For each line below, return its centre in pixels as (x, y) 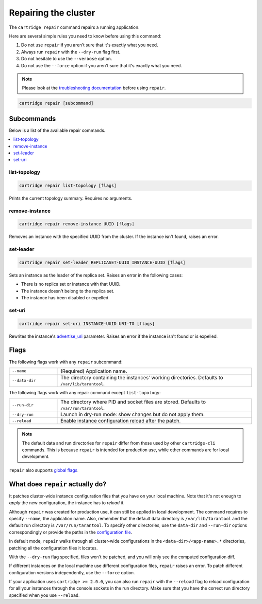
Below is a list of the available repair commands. (57, 130)
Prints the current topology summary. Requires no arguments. (71, 198)
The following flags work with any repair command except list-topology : (85, 392)
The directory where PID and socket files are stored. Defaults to (133, 402)
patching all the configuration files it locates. (53, 548)
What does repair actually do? (58, 484)
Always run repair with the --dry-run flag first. (71, 52)
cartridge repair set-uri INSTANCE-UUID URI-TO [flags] (87, 323)
